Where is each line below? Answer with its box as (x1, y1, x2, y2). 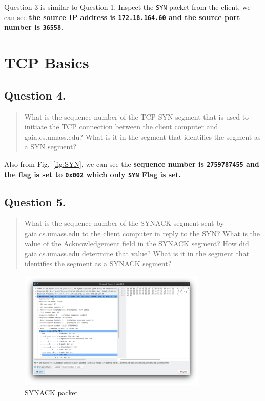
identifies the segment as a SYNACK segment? (24, 258, 172, 269)
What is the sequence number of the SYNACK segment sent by (24, 218, 224, 228)
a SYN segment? (24, 141, 76, 152)
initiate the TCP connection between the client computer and (24, 121, 218, 132)
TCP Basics (4, 52, 89, 73)
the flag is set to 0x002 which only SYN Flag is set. (4, 168, 181, 179)
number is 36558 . (4, 22, 64, 32)
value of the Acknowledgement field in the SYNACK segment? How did (24, 238, 249, 249)
